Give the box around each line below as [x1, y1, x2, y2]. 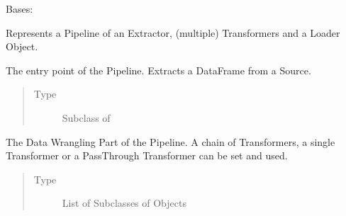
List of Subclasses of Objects [62, 195, 186, 210]
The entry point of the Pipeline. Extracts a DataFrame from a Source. [6, 62, 311, 77]
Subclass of [62, 110, 111, 125]
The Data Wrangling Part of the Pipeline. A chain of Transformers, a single [6, 134, 335, 149]
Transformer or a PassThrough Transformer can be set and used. [6, 148, 288, 163]
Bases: [6, 1, 33, 16]
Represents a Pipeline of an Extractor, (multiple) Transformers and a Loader [6, 25, 340, 40]
